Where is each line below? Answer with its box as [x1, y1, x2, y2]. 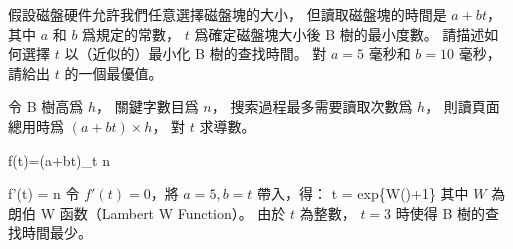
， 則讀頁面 [425, 96, 500, 117]
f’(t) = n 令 [8, 183, 80, 204]
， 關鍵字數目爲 [95, 96, 199, 117]
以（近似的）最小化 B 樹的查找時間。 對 [64, 43, 327, 64]
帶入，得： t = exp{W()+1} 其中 [257, 183, 469, 204]
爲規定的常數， [82, 23, 181, 44]
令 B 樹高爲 [8, 96, 84, 117]
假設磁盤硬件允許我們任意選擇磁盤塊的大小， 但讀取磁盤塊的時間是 [8, 4, 447, 24]
